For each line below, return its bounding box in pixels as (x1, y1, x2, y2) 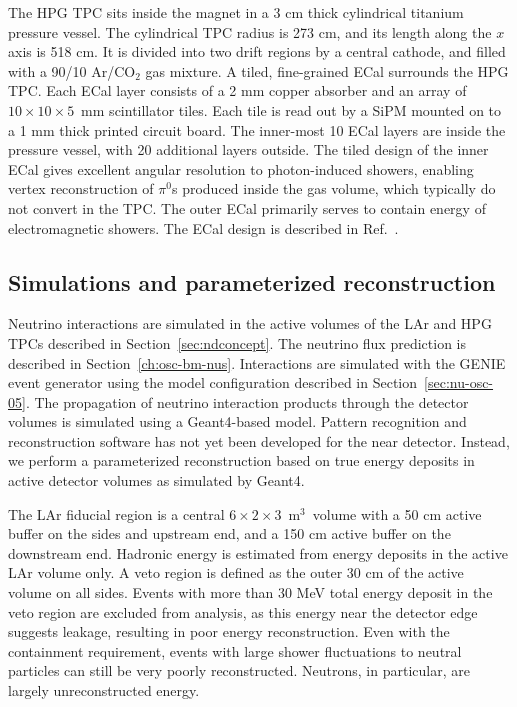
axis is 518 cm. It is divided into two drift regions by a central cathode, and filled (8, 41, 506, 62)
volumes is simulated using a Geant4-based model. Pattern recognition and (8, 411, 467, 432)
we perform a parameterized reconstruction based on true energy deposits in (8, 450, 475, 471)
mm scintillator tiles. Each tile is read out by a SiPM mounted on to (81, 99, 502, 120)
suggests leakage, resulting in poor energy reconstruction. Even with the (8, 621, 450, 642)
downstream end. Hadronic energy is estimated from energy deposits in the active (8, 542, 508, 563)
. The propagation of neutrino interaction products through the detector (25, 391, 469, 412)
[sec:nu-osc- (424, 372, 494, 393)
